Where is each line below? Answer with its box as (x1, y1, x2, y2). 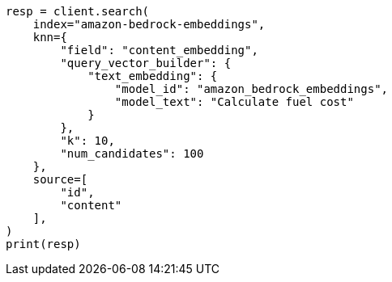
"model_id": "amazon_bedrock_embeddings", (114, 82, 389, 95)
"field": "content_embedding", (60, 44, 258, 57)
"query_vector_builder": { (60, 57, 232, 69)
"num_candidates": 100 (60, 147, 204, 160)
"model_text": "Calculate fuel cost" (114, 95, 354, 108)
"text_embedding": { (87, 69, 218, 82)
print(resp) (6, 238, 81, 250)
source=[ (32, 173, 88, 186)
